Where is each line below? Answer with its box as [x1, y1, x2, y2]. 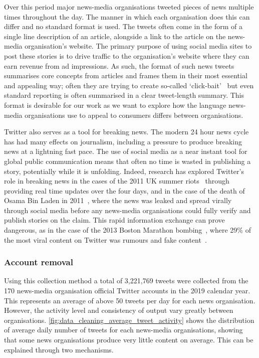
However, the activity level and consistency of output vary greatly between [4, 305, 233, 315]
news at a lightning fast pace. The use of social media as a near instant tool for [4, 146, 247, 156]
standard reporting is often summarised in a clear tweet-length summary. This [4, 90, 244, 100]
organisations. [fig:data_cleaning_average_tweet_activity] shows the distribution [4, 314, 254, 325]
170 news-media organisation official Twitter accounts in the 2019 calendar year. [4, 285, 250, 296]
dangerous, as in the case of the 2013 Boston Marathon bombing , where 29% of [4, 225, 251, 235]
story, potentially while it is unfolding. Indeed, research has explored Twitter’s [4, 165, 244, 176]
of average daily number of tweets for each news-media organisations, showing [4, 324, 243, 335]
